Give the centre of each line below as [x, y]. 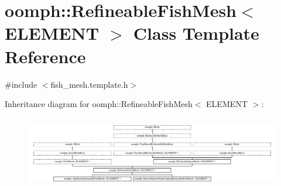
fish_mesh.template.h [89, 84]
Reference [45, 56]
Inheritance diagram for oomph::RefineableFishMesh [99, 104]
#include [21, 84]
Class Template [196, 33]
